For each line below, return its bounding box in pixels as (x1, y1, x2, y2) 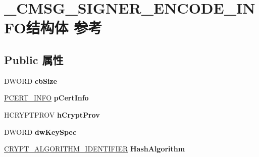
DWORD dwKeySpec (4, 126, 76, 137)
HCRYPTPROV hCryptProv (4, 109, 100, 120)
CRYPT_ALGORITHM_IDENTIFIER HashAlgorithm (4, 143, 185, 154)
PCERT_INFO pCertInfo (4, 92, 89, 103)
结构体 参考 (26, 17, 102, 38)
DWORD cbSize (4, 75, 57, 86)
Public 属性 (4, 51, 64, 67)
